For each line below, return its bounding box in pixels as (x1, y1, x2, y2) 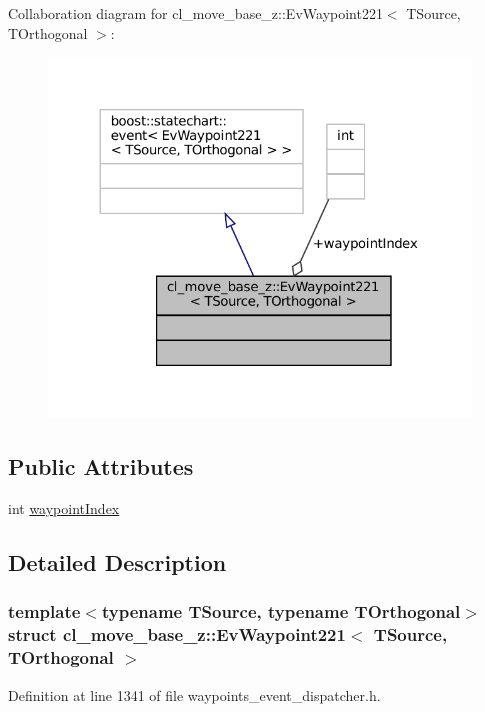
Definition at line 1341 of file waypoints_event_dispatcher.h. (8, 684, 381, 705)
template (8, 599, 81, 624)
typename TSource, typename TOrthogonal (101, 599, 461, 624)
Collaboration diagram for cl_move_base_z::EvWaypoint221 (8, 3, 383, 23)
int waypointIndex (8, 498, 120, 519)
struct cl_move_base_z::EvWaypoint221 (8, 622, 346, 647)
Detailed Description (8, 547, 227, 578)
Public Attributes (8, 451, 194, 482)
